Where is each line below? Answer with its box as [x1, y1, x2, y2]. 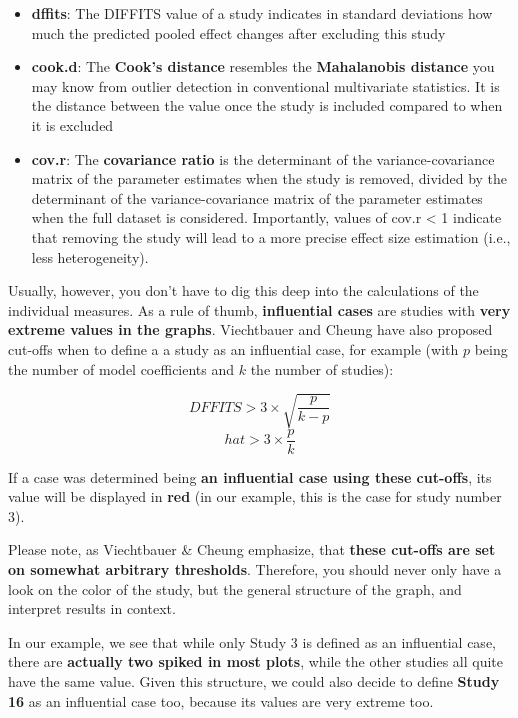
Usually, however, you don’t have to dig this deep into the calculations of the [8, 280, 479, 301]
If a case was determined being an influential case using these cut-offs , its [8, 466, 492, 487]
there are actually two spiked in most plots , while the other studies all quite [8, 651, 504, 672]
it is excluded [31, 114, 114, 135]
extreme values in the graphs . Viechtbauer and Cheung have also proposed [8, 319, 493, 340]
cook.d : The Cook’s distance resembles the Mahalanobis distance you [31, 56, 495, 77]
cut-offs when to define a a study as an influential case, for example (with [8, 338, 459, 359]
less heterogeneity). [31, 246, 149, 267]
